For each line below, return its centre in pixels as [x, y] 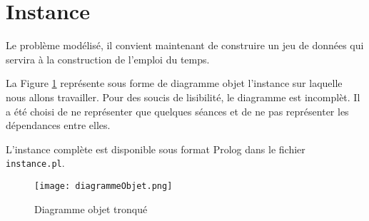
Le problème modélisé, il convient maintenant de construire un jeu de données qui [185, 45]
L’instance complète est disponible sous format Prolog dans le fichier [156, 149]
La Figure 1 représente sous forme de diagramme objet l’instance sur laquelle [174, 83]
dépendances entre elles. [58, 125]
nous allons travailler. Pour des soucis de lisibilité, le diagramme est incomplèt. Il [183, 97]
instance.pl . [35, 163]
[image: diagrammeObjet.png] [103, 186]
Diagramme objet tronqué [91, 209]
